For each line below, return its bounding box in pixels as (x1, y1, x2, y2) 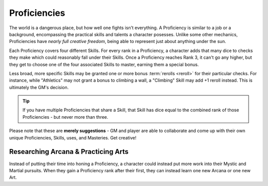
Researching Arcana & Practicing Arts (9, 147, 129, 156)
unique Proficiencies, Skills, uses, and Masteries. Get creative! (9, 135, 136, 140)
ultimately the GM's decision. (9, 84, 69, 90)
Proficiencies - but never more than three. (22, 114, 109, 120)
